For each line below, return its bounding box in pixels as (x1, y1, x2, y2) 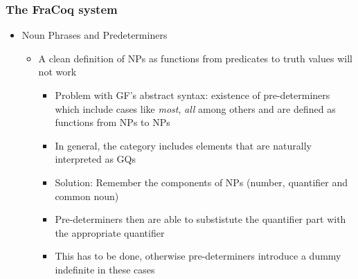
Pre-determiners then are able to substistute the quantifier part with (55, 212, 346, 226)
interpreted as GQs (55, 152, 136, 166)
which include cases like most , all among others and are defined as (55, 101, 336, 116)
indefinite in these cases (55, 262, 155, 276)
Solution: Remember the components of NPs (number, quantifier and (55, 174, 348, 189)
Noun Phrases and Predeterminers (21, 28, 168, 42)
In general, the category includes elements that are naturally (55, 138, 312, 152)
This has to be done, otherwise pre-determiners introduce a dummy (55, 249, 341, 263)
